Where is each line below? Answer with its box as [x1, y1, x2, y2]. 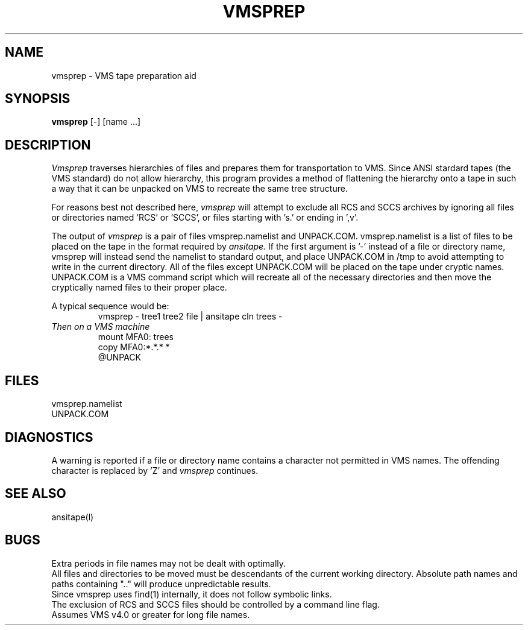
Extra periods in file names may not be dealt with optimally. [51, 558, 286, 569]
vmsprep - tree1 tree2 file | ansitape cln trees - [98, 311, 283, 322]
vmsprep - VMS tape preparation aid [51, 70, 196, 81]
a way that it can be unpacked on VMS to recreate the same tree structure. [51, 183, 348, 194]
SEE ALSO [5, 486, 66, 502]
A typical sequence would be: [51, 301, 169, 312]
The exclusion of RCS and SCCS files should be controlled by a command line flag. [51, 599, 380, 610]
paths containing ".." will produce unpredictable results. [51, 578, 271, 589]
